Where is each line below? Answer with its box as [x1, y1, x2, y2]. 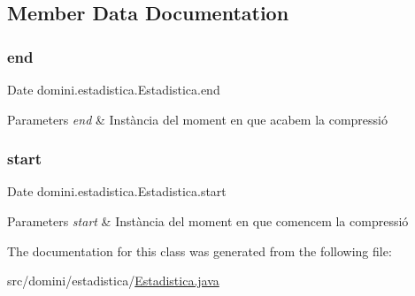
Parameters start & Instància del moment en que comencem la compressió [7, 212, 409, 230]
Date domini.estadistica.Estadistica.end [7, 80, 220, 98]
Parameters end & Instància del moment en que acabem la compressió [7, 110, 388, 128]
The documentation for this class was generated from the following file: [7, 241, 392, 260]
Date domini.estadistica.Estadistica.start [7, 182, 227, 201]
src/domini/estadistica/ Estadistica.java [7, 271, 219, 290]
